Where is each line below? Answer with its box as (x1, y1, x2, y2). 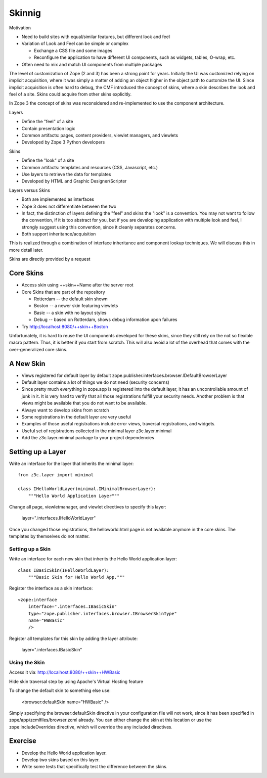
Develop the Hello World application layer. (21, 750, 107, 756)
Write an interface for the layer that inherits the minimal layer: (9, 460, 134, 467)
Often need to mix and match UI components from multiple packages (21, 61, 163, 67)
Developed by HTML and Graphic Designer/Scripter (21, 178, 127, 184)
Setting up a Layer (9, 448, 66, 456)
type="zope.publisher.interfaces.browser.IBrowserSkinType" (28, 611, 178, 616)
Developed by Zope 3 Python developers (21, 139, 105, 145)
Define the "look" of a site (21, 157, 74, 163)
